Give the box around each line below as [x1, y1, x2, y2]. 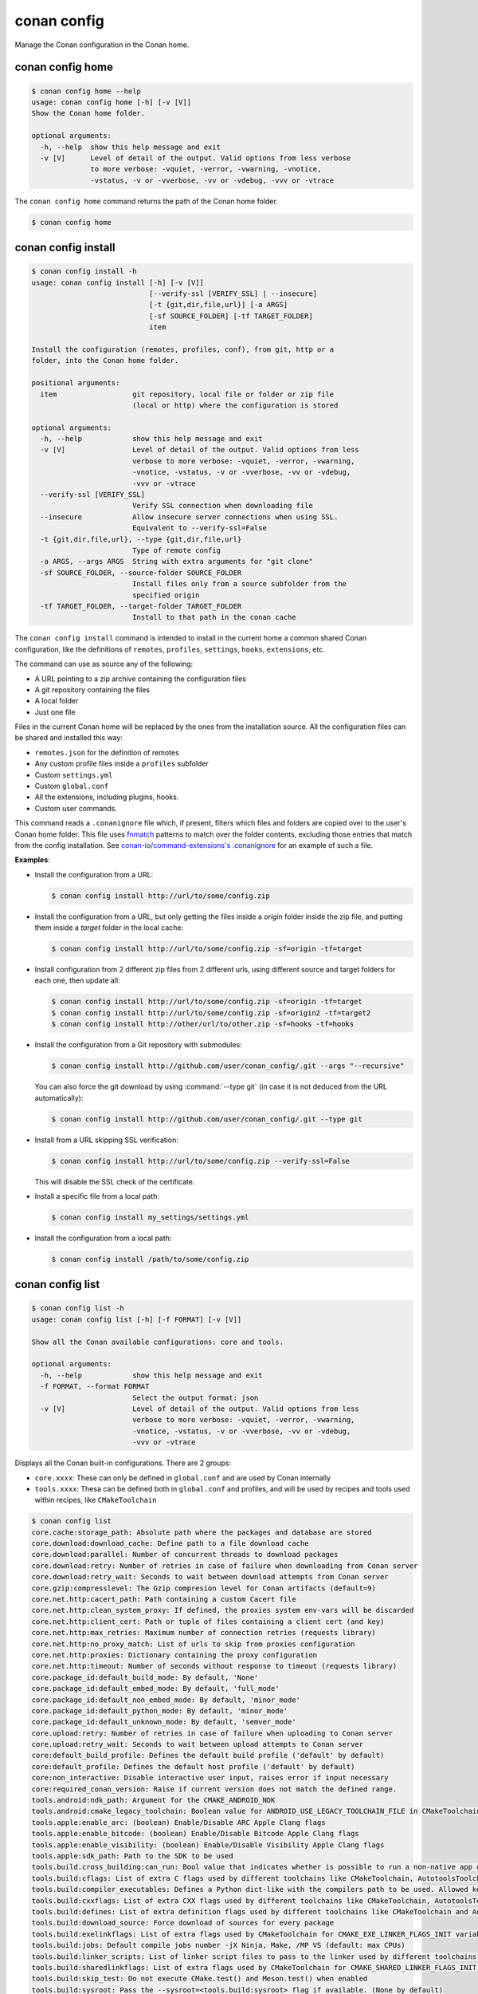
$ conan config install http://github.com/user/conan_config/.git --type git [51, 1114, 362, 1124]
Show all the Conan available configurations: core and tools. [31, 1337, 284, 1346]
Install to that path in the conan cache [131, 613, 296, 622]
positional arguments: [31, 379, 120, 388]
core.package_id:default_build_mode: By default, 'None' [31, 1673, 259, 1682]
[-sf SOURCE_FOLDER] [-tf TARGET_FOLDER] [148, 311, 314, 321]
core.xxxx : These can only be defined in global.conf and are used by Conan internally [34, 1472, 331, 1483]
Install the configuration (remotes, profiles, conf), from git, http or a [31, 345, 335, 354]
